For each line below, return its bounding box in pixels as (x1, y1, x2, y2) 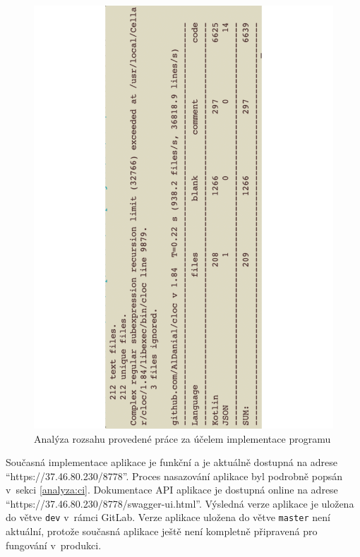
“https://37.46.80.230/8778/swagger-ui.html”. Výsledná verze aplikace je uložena (6, 496, 354, 510)
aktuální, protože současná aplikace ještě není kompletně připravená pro (6, 524, 318, 539)
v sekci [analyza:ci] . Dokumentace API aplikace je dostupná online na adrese (6, 482, 338, 497)
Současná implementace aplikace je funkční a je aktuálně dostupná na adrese (6, 455, 338, 470)
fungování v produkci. (6, 537, 102, 552)
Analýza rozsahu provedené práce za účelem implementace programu (34, 431, 331, 446)
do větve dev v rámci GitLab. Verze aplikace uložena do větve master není (6, 510, 330, 525)
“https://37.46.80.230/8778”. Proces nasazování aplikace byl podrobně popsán (6, 468, 343, 483)
